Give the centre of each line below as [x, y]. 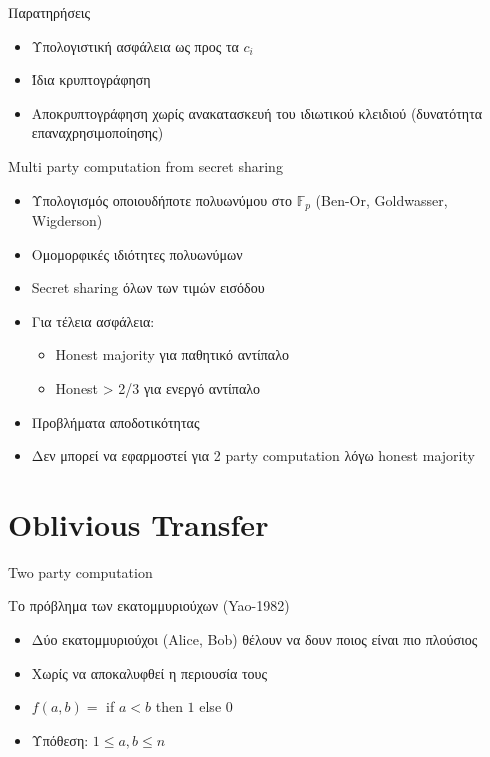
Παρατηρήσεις [49, 12]
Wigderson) [67, 220]
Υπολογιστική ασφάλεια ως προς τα [135, 45]
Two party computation [80, 571]
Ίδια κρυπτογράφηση [91, 79]
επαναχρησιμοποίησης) [97, 132]
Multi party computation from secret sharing [145, 165]
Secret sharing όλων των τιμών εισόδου [148, 287]
